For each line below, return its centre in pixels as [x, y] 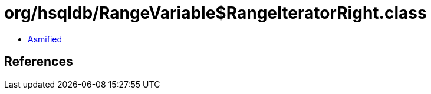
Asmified [45, 39]
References [39, 62]
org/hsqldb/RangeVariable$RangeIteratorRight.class [215, 13]
